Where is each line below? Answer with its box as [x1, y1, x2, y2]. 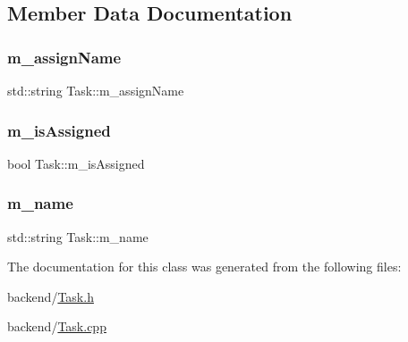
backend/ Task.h [7, 287, 94, 305]
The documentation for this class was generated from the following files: [7, 257, 402, 276]
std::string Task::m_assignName [7, 81, 184, 99]
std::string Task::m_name [7, 227, 149, 246]
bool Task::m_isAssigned [7, 154, 145, 172]
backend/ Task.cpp [7, 317, 106, 336]
